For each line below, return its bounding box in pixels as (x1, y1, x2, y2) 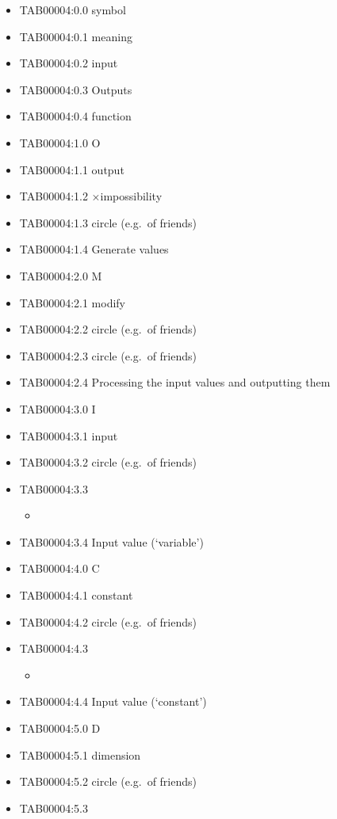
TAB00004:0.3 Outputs (19, 81, 132, 97)
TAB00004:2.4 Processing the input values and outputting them (19, 374, 331, 390)
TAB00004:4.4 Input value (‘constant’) (19, 693, 207, 710)
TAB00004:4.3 (19, 640, 88, 657)
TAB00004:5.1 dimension (19, 746, 141, 763)
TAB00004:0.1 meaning (19, 28, 132, 44)
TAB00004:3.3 (19, 480, 88, 497)
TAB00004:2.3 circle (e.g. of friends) (19, 347, 197, 364)
